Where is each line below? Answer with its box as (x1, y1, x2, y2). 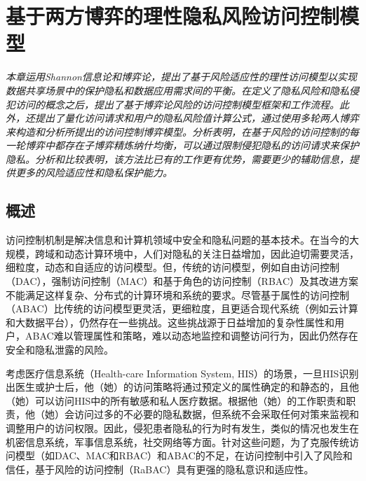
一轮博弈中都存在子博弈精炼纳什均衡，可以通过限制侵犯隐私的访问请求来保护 (6, 138, 359, 153)
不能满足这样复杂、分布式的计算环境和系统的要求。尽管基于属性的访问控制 (6, 287, 349, 302)
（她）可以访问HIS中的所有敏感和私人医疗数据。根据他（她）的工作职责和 (6, 393, 346, 407)
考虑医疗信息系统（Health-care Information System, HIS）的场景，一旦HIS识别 (6, 365, 359, 380)
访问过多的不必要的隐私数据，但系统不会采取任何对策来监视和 (74, 407, 359, 421)
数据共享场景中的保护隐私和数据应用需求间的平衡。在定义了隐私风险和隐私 (6, 83, 349, 97)
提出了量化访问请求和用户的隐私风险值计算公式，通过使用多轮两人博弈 (34, 111, 359, 125)
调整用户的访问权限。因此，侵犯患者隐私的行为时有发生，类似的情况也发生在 (6, 420, 359, 435)
